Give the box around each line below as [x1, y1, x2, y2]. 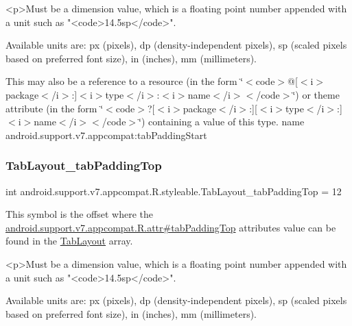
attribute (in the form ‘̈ [5, 101, 104, 115]
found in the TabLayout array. [5, 234, 133, 248]
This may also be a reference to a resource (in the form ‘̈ [5, 74, 244, 88]
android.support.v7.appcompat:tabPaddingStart [5, 127, 207, 142]
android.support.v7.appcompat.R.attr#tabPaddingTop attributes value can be [5, 220, 336, 234]
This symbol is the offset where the [5, 207, 153, 221]
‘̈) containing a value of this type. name [139, 114, 305, 129]
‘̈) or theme [292, 87, 340, 101]
